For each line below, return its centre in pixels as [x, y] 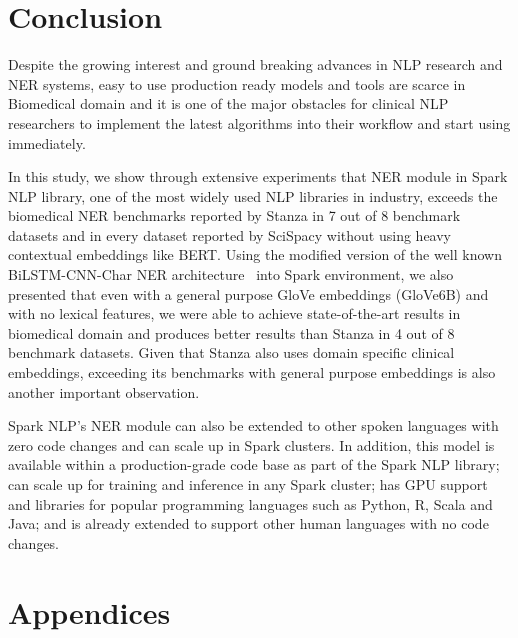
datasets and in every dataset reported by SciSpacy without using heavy [230, 234]
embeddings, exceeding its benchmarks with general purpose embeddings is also [252, 372]
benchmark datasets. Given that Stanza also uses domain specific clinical [231, 352]
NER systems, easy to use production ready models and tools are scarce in [237, 83]
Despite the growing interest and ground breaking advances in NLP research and [255, 64]
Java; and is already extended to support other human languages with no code [248, 523]
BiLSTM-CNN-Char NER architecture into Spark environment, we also [231, 274]
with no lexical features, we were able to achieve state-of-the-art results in [234, 313]
